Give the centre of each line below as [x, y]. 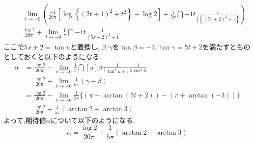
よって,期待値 [25, 120]
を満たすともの [226, 47]
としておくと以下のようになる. [53, 56]
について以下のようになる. [93, 120]
